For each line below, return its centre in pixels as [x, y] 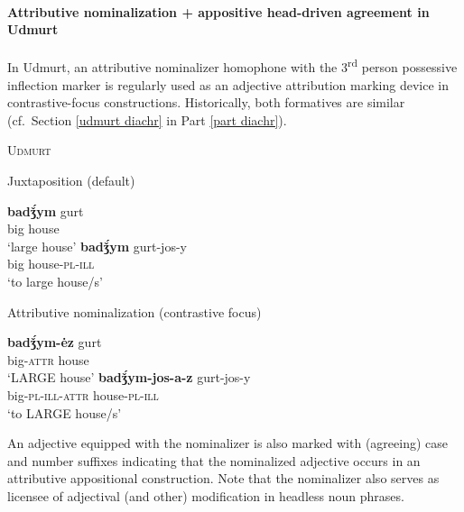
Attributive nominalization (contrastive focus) [135, 311]
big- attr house [48, 359]
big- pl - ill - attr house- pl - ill [83, 394]
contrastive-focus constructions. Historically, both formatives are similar [206, 102]
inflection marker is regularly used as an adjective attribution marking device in [228, 84]
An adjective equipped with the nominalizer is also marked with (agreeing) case [227, 443]
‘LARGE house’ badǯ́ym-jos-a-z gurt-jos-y [129, 377]
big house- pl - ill [51, 264]
